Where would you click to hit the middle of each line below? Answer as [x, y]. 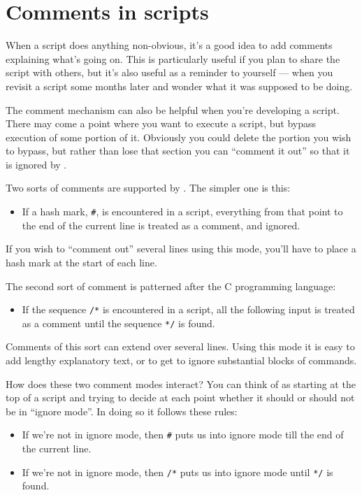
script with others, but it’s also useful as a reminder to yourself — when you [169, 72]
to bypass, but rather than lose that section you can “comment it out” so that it [178, 151]
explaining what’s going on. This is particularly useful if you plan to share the [173, 58]
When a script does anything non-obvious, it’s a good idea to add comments [169, 45]
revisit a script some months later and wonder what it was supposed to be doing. [179, 86]
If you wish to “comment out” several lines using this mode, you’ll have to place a [181, 249]
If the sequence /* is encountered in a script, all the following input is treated [188, 309]
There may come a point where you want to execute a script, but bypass [161, 123]
